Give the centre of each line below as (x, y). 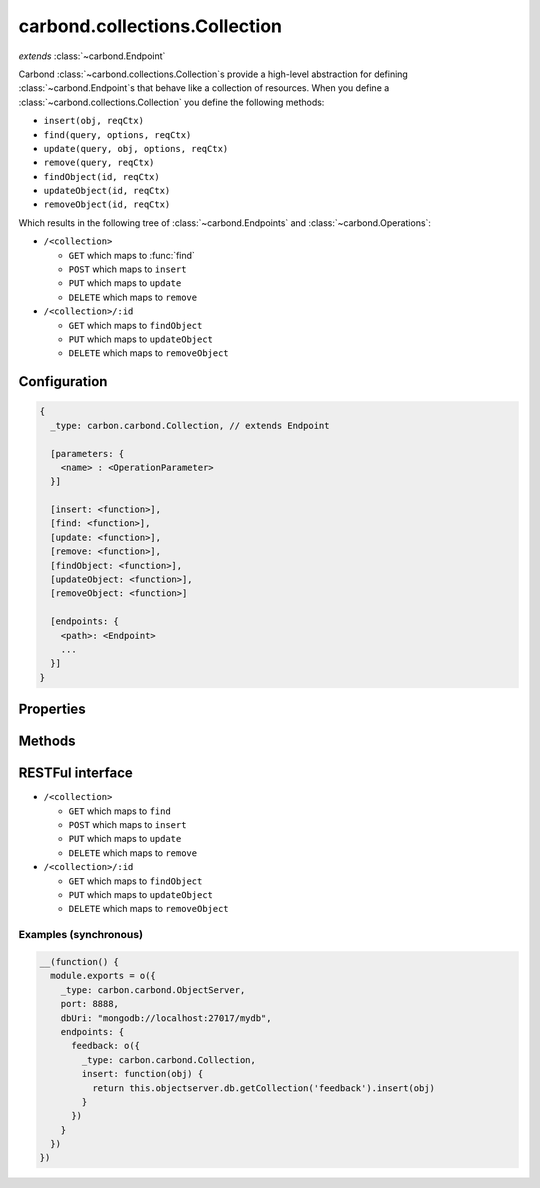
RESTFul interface (76, 773)
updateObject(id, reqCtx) (107, 191)
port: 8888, (90, 1004)
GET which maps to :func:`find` (131, 255)
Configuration (63, 381)
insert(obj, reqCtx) (94, 121)
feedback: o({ (105, 1046)
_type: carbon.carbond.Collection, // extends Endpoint (190, 425)
